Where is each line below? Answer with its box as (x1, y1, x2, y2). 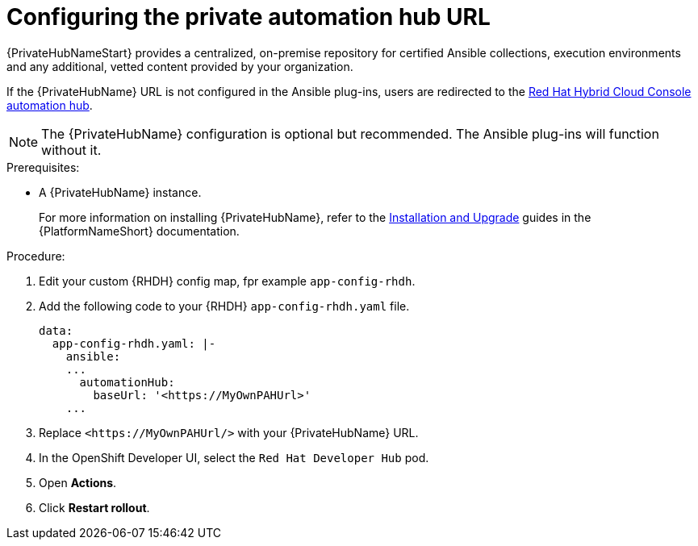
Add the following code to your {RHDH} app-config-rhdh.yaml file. (39, 298, 410, 313)
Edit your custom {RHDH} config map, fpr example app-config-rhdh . (39, 273, 416, 288)
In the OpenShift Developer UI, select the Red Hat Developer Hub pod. (39, 450, 429, 465)
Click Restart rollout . (39, 500, 150, 515)
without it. (41, 141, 102, 158)
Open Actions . (39, 475, 117, 490)
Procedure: (6, 248, 65, 263)
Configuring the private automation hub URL (6, 3, 491, 31)
